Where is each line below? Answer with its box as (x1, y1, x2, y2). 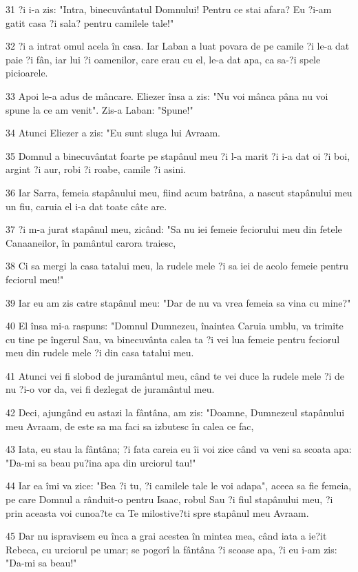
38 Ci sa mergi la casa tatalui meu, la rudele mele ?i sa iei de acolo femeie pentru (6, 258, 349, 273)
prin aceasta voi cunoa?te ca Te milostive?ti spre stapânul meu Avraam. (6, 505, 309, 520)
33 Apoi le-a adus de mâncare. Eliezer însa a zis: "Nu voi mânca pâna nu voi (6, 88, 328, 103)
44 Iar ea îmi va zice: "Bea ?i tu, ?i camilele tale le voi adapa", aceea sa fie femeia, (6, 478, 352, 493)
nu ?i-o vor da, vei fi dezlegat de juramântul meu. (6, 382, 215, 396)
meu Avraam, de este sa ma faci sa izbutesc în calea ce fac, (6, 418, 254, 433)
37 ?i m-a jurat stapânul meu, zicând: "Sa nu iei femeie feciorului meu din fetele (6, 222, 342, 236)
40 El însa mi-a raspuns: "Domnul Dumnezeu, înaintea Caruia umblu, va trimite (6, 318, 344, 333)
